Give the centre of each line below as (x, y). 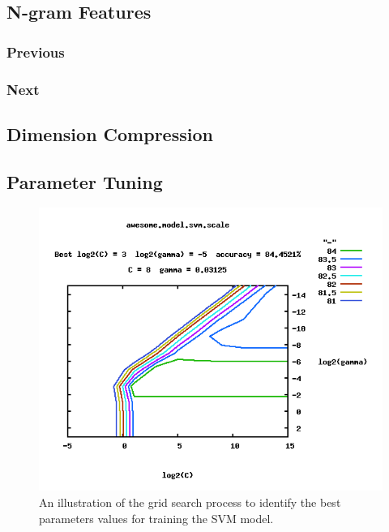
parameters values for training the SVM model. (156, 518)
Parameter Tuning (85, 181)
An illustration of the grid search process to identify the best (190, 502)
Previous (36, 51)
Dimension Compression (110, 133)
